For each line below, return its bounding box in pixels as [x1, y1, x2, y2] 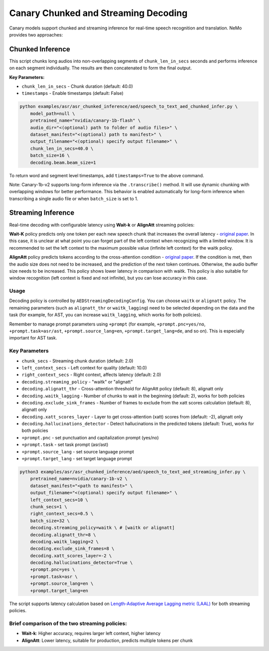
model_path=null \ [30, 110, 75, 116]
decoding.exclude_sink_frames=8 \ [30, 546, 115, 552]
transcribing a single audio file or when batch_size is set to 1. [9, 195, 138, 202]
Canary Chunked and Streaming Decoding [9, 7, 188, 18]
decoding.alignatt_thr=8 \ [30, 532, 97, 538]
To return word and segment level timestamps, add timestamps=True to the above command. [9, 172, 204, 178]
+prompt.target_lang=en [30, 588, 88, 594]
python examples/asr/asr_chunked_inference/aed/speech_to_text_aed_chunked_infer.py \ [19, 104, 238, 109]
